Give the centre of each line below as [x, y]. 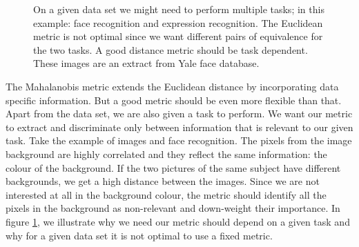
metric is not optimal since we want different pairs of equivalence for [178, 36]
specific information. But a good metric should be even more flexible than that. [174, 100]
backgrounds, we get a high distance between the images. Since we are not [163, 181]
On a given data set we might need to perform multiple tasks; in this [179, 9]
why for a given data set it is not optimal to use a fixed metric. [139, 235]
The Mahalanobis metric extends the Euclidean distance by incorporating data [172, 86]
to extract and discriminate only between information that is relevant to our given [179, 127]
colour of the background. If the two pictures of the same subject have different [173, 167]
